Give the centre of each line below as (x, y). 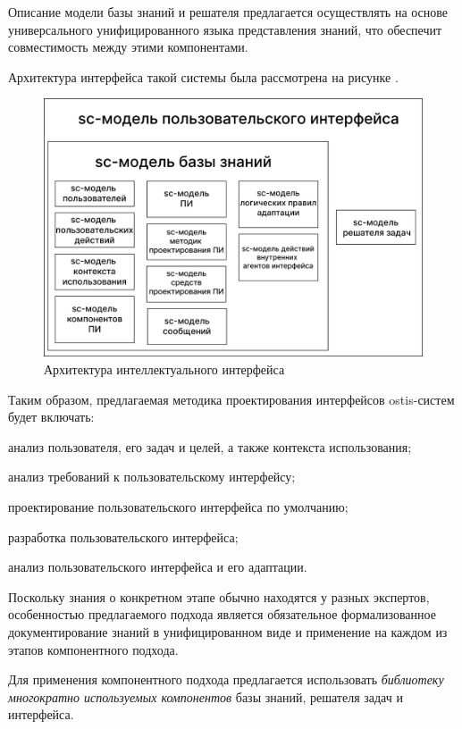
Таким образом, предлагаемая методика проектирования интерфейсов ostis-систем (231, 399)
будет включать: (51, 417)
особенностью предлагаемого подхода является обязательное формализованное (222, 614)
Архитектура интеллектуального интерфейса (164, 369)
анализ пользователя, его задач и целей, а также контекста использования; (210, 446)
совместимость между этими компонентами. (128, 47)
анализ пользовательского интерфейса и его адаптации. (158, 567)
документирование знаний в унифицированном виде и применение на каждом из (228, 631)
